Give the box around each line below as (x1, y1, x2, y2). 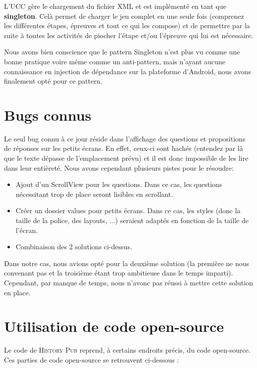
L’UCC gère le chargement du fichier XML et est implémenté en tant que (4, 1, 226, 11)
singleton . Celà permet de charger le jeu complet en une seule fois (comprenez (4, 10, 244, 21)
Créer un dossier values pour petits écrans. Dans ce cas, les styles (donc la (15, 205, 241, 216)
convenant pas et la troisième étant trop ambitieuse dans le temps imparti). (4, 268, 233, 278)
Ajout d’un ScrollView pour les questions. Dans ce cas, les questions (15, 179, 222, 189)
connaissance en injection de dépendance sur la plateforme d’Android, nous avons (4, 66, 251, 76)
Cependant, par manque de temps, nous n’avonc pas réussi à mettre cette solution (4, 277, 253, 287)
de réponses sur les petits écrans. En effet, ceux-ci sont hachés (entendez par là (4, 143, 243, 153)
